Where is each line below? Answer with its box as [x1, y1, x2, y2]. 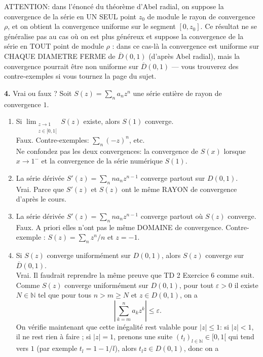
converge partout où [140, 210, 203, 221]
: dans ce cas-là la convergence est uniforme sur [112, 41, 259, 51]
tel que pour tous [37, 289, 92, 300]
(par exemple [36, 343, 78, 353]
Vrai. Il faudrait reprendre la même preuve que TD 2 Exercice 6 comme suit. [16, 270, 254, 280]
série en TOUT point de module [4, 41, 104, 51]
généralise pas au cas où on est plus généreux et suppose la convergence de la [4, 30, 244, 41]
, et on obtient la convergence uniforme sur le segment [8, 21, 176, 31]
